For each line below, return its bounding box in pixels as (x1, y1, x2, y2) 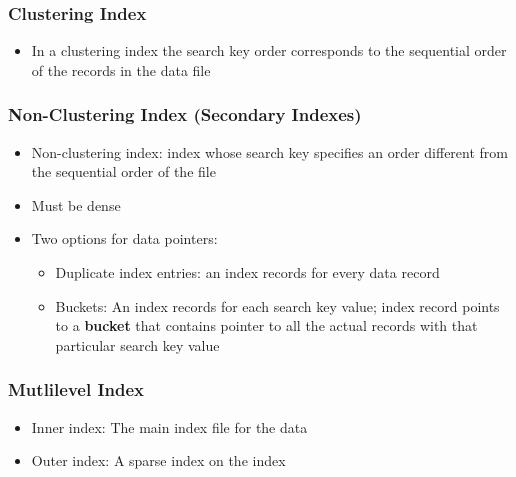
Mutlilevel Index (8, 377, 145, 402)
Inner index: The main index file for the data (31, 416, 308, 437)
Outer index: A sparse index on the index (31, 450, 286, 471)
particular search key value (55, 334, 220, 355)
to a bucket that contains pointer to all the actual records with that (55, 315, 478, 336)
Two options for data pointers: (31, 228, 218, 249)
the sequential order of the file (31, 161, 216, 182)
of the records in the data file (31, 59, 211, 80)
